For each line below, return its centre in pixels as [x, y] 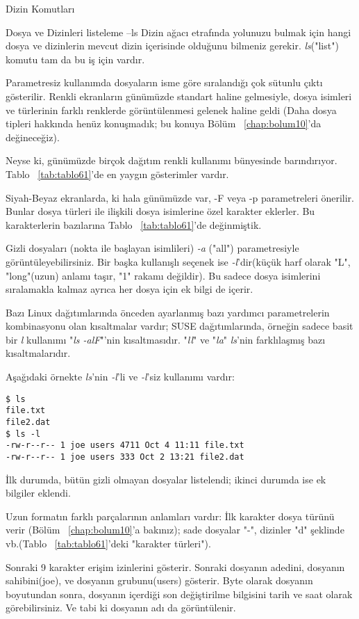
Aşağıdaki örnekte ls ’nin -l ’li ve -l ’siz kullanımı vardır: [120, 377]
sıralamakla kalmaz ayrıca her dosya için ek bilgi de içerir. [130, 289]
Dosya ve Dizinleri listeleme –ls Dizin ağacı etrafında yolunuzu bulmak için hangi [178, 32]
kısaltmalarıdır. [38, 353]
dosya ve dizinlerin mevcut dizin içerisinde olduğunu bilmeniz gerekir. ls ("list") [172, 46]
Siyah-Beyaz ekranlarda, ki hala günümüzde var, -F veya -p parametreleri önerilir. [180, 197]
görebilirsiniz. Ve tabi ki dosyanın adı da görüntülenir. [121, 608]
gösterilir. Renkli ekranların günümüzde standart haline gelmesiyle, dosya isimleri [179, 96]
